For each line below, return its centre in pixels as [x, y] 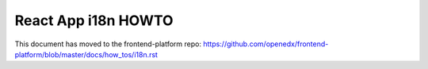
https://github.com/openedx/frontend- [266, 44]
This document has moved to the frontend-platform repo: [108, 44]
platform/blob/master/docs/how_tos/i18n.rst [86, 54]
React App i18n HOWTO [94, 20]
